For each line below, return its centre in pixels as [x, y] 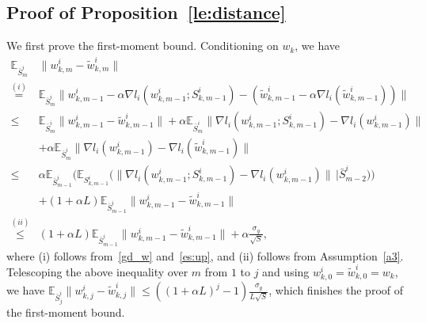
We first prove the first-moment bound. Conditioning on [143, 46]
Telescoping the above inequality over [97, 271]
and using [286, 271]
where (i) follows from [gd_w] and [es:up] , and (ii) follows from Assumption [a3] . [205, 255]
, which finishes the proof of [336, 290]
